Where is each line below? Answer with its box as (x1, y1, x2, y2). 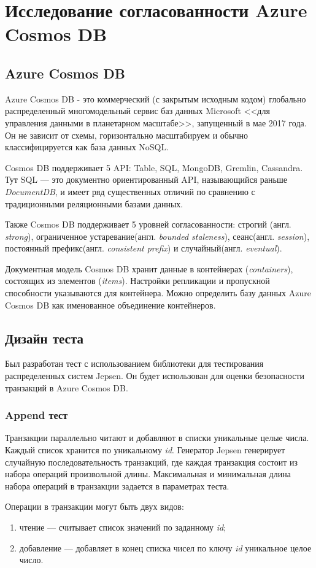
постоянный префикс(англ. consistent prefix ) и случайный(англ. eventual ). (5, 242, 282, 255)
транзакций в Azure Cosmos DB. (5, 381, 128, 394)
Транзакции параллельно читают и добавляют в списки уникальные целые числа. (5, 431, 309, 444)
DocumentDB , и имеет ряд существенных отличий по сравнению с (5, 185, 255, 198)
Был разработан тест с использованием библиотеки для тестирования (5, 357, 264, 370)
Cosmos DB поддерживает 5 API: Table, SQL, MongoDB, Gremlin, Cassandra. (5, 161, 303, 174)
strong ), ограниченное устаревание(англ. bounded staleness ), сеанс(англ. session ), (5, 229, 310, 242)
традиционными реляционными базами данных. (5, 197, 183, 210)
